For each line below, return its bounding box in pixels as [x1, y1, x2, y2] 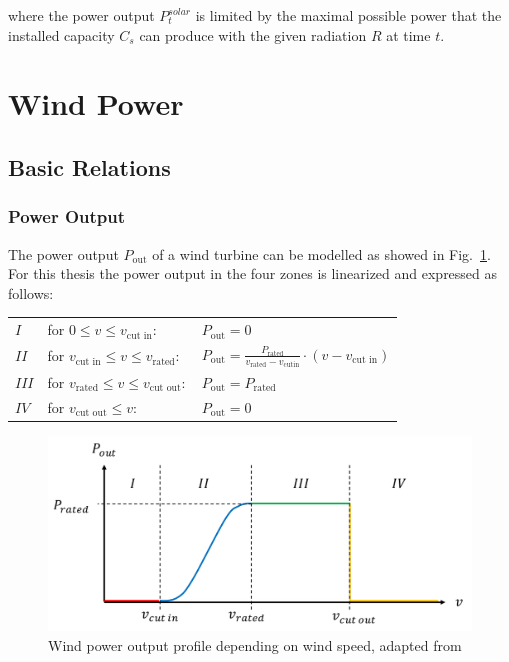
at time [386, 24, 431, 45]
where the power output [8, 5, 155, 25]
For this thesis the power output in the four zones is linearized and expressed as [8, 263, 498, 284]
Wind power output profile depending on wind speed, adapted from [48, 635, 462, 656]
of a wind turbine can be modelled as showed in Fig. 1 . [152, 243, 491, 264]
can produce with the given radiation [139, 24, 367, 45]
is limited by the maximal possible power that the [195, 5, 502, 25]
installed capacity [8, 24, 115, 45]
